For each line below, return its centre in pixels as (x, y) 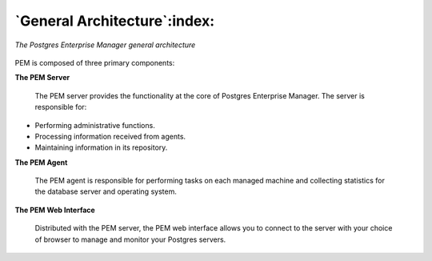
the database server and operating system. (106, 191)
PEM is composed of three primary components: (95, 62)
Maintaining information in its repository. (101, 147)
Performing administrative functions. (95, 125)
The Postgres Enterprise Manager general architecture (105, 45)
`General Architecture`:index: (115, 21)
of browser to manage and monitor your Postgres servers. (130, 239)
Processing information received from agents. (110, 136)
